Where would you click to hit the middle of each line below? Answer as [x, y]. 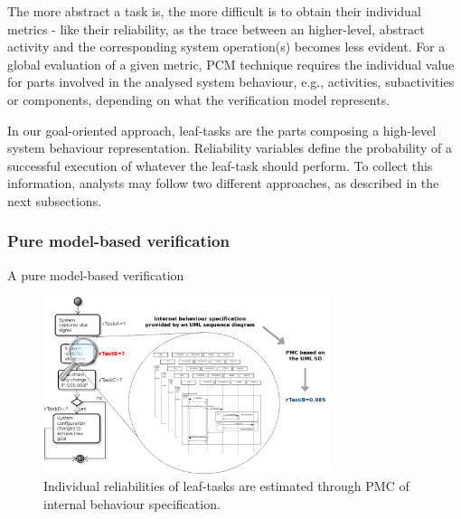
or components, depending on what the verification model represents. [199, 99]
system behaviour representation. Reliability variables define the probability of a [230, 148]
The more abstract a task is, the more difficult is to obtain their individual [214, 11]
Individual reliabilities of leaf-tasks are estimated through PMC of [226, 486]
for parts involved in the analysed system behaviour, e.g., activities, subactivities [231, 82]
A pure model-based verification [96, 274]
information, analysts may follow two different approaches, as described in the [223, 183]
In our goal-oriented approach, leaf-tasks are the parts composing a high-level [222, 130]
